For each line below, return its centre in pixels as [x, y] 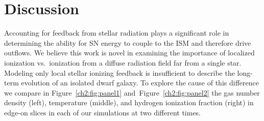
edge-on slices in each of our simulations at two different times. [103, 112]
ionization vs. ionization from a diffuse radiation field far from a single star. [123, 62]
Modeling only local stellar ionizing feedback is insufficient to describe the [119, 72]
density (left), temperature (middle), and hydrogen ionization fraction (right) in [129, 102]
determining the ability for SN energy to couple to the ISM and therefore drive [128, 42]
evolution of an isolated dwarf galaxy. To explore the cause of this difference [140, 83]
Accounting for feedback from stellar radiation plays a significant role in [117, 33]
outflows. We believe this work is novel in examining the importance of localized [129, 53]
